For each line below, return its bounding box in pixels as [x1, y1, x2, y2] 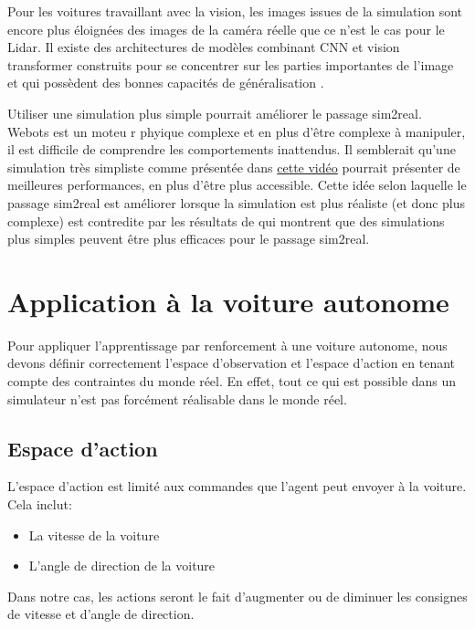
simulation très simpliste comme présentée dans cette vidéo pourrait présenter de [7, 157, 460, 176]
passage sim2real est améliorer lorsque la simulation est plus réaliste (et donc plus [7, 193, 466, 212]
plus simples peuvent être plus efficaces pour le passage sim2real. [7, 229, 370, 248]
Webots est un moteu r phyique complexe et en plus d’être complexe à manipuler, [7, 121, 466, 141]
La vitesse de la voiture [28, 525, 160, 544]
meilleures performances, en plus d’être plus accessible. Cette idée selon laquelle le [7, 175, 467, 194]
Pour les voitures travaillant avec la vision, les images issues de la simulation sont [7, 2, 463, 20]
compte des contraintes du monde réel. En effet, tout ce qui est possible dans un [7, 372, 457, 391]
